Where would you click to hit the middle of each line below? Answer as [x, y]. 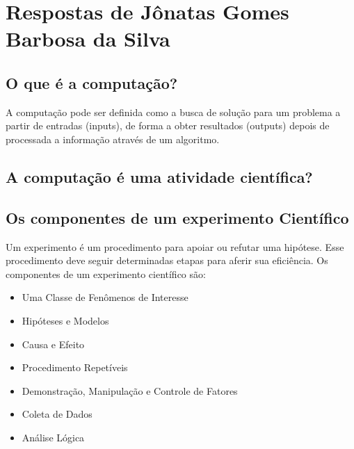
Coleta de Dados [57, 414]
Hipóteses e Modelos [65, 320]
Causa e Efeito [53, 344]
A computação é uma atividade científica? [159, 176]
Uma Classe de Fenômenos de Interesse [105, 297]
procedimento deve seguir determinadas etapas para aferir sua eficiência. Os [167, 260]
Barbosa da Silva [88, 39]
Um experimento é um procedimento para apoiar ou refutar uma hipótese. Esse [175, 246]
